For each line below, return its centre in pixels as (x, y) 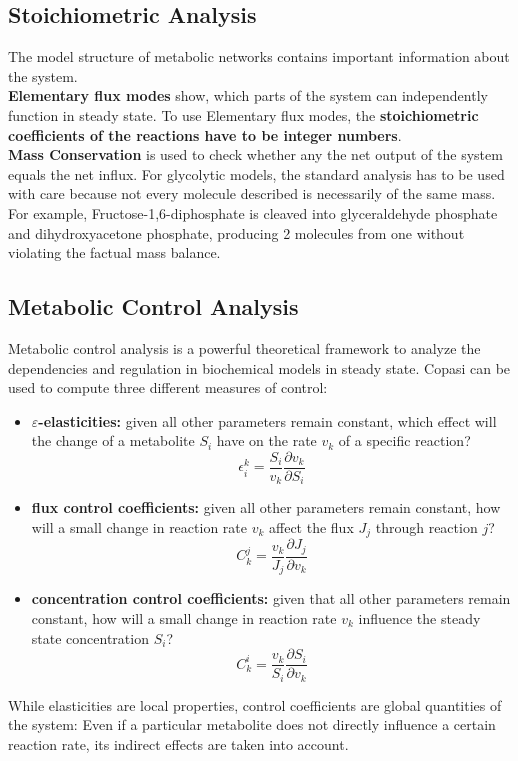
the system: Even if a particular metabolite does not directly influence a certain (252, 724)
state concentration (90, 637)
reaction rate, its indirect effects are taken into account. (178, 743)
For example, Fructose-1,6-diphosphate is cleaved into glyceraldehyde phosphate (253, 212)
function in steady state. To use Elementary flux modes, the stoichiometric (243, 114)
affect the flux (311, 527)
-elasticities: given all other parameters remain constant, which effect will (267, 420)
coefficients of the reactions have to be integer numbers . (205, 134)
